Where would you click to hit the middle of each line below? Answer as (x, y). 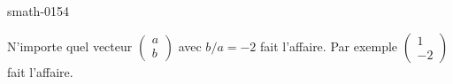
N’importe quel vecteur (70, 46)
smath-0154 (38, 11)
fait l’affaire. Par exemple (329, 46)
